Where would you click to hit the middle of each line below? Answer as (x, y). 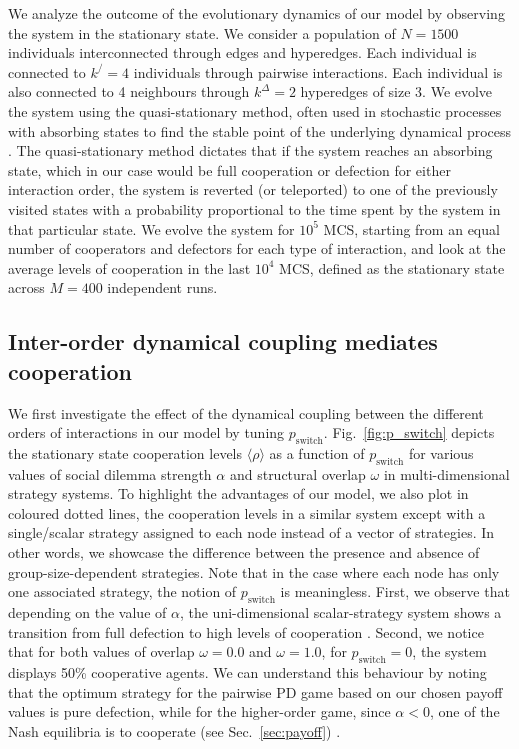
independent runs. (162, 287)
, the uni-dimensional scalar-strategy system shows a (340, 612)
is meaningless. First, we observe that (395, 591)
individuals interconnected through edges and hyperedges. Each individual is (242, 52)
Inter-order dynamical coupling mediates (223, 341)
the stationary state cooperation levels (125, 452)
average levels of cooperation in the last (129, 267)
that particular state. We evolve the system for (151, 228)
